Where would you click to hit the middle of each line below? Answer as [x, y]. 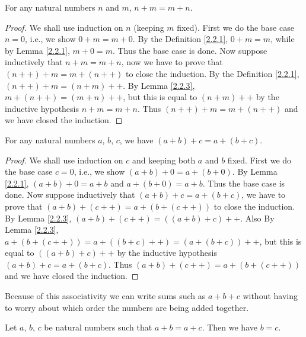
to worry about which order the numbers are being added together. [127, 307]
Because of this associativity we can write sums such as [105, 296]
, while [283, 39]
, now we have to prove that [172, 62]
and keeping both [164, 160]
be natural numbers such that [98, 327]
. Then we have [230, 327]
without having [270, 296]
